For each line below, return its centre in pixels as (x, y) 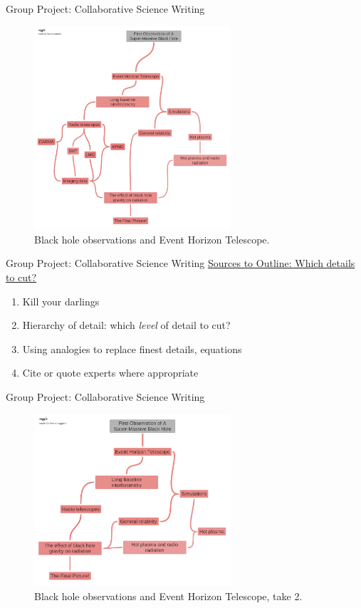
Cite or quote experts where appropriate (110, 373)
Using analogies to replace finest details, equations (132, 348)
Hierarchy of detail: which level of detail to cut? (126, 325)
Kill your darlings (61, 301)
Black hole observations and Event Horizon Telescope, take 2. (168, 596)
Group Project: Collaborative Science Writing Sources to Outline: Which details (180, 263)
